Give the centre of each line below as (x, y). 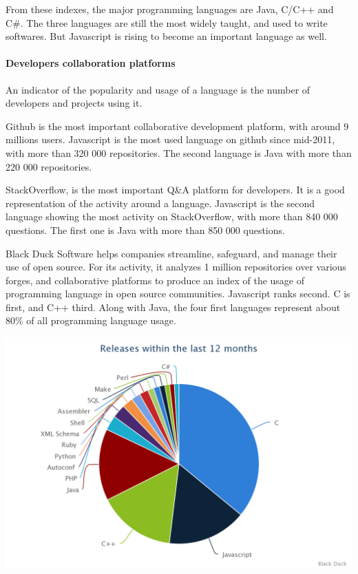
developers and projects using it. (74, 103)
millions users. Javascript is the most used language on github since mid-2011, (170, 139)
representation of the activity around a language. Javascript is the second (160, 203)
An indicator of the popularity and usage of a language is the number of (158, 89)
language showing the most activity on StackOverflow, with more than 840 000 (172, 216)
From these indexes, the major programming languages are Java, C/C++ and (170, 9)
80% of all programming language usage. (91, 320)
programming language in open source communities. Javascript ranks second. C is (178, 294)
